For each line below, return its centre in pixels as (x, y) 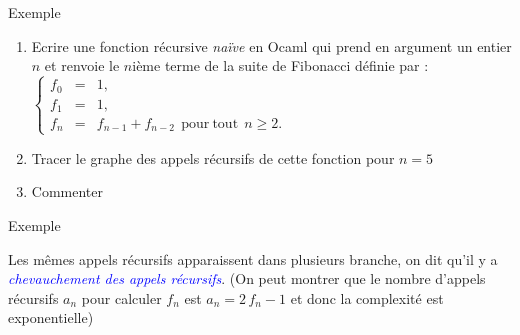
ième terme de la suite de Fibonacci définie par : (280, 65)
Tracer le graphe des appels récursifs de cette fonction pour (213, 157)
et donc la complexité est (367, 297)
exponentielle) (51, 317)
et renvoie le (82, 65)
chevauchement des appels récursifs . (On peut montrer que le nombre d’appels (247, 278)
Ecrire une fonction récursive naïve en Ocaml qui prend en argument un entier (271, 45)
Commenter (67, 191)
